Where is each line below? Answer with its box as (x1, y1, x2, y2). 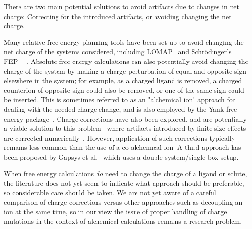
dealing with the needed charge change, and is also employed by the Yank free (4, 104, 237, 114)
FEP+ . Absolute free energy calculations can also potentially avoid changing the (4, 56, 248, 66)
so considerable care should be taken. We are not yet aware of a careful (4, 187, 216, 197)
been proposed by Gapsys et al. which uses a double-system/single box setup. (4, 151, 239, 162)
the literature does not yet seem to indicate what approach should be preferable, (4, 178, 244, 188)
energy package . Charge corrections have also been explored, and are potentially (4, 113, 247, 124)
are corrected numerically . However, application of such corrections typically (4, 132, 235, 143)
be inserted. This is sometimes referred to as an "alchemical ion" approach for (4, 94, 235, 104)
